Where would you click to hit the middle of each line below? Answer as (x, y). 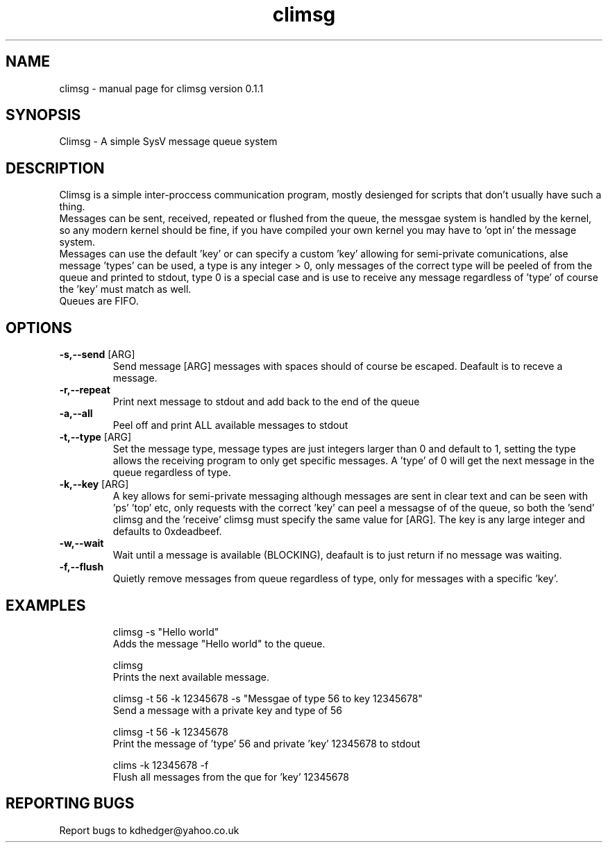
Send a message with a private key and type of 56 (227, 710)
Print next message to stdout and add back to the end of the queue (266, 402)
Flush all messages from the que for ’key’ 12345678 (231, 777)
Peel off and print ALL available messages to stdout (230, 425)
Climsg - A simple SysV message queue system (168, 142)
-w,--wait (82, 543)
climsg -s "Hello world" (166, 631)
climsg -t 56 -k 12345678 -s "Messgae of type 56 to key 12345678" (268, 698)
